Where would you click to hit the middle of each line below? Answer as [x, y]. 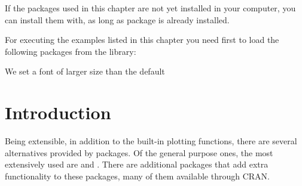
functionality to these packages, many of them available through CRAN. [137, 176]
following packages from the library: [71, 51]
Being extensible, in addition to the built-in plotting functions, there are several [151, 141]
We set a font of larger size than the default [85, 71]
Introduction [58, 112]
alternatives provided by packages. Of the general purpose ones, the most [139, 152]
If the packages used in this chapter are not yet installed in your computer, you [150, 8]
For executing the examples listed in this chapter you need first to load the [142, 40]
